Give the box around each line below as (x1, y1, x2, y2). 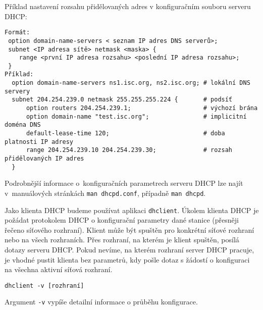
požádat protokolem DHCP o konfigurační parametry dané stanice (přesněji (5, 215, 239, 225)
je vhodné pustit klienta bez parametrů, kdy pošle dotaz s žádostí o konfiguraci (5, 254, 250, 265)
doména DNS (5, 121, 41, 129)
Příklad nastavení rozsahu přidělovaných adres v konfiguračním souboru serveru (5, 1, 251, 11)
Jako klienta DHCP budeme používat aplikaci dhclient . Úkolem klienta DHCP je (5, 204, 259, 215)
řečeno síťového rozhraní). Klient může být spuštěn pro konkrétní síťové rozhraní (5, 224, 254, 235)
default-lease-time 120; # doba (26, 130, 225, 137)
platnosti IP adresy (5, 138, 74, 145)
